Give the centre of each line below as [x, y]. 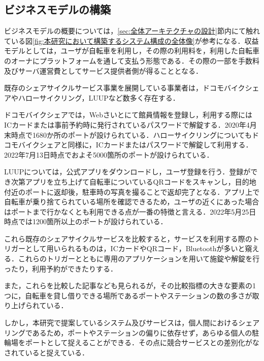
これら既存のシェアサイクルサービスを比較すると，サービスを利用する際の [128, 238]
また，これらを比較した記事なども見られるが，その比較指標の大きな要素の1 [130, 285]
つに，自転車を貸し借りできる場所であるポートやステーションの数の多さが [128, 295]
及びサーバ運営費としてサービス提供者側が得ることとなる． [104, 70]
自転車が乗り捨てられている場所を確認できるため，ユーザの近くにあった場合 [132, 202]
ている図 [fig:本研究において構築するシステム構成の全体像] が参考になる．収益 [131, 40]
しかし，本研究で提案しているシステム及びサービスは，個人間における [121, 323]
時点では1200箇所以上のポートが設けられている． [86, 221]
